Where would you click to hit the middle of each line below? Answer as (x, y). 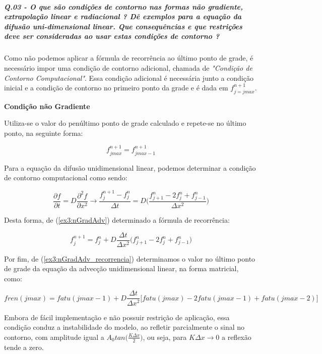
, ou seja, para (165, 337)
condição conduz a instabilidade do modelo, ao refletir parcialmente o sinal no (124, 327)
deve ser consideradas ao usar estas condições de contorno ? (112, 36)
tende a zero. (24, 347)
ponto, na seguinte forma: (44, 133)
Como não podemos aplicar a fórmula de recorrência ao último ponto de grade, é (129, 58)
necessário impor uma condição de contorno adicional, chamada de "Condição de (128, 67)
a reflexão (237, 337)
